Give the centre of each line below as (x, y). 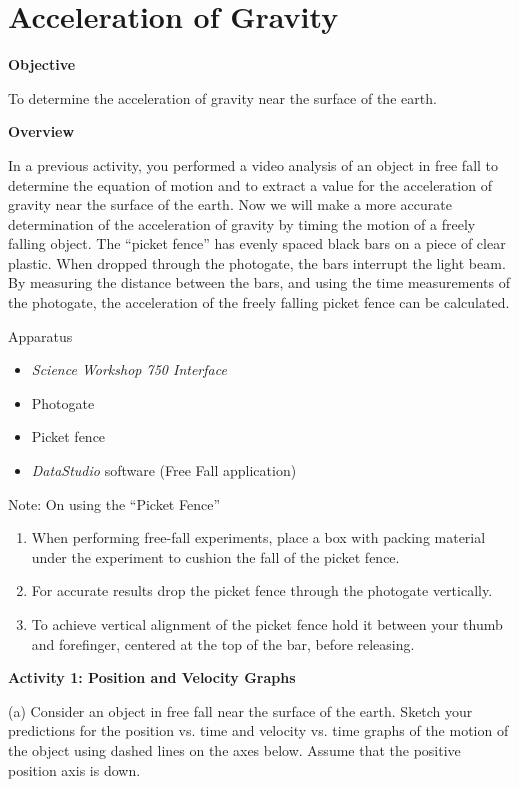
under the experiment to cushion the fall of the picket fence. (215, 556)
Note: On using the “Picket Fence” (114, 503)
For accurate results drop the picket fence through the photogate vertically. (262, 590)
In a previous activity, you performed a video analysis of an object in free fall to (253, 164)
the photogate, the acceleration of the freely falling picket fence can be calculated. (259, 302)
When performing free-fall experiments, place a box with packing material (258, 537)
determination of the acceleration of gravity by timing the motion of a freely (242, 223)
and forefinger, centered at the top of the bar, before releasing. (223, 643)
